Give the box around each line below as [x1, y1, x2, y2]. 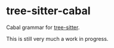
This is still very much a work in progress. [6, 35, 109, 42]
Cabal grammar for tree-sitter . [6, 24, 80, 31]
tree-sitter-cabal [6, 4, 91, 18]
